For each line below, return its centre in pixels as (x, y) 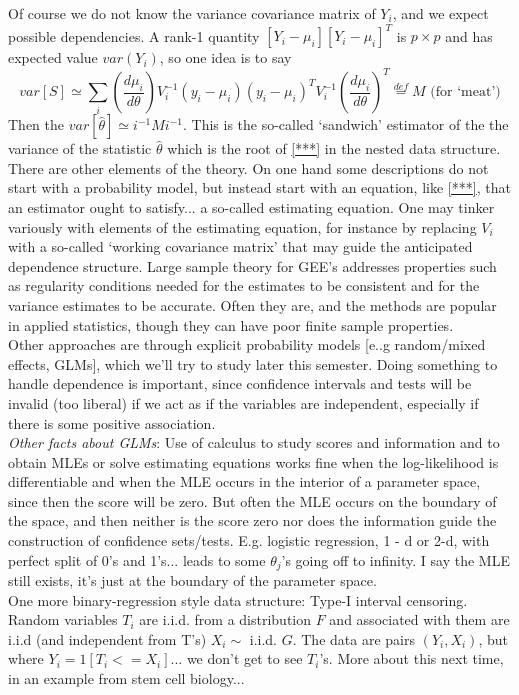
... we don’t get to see (236, 658)
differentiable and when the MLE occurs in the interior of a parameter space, (244, 481)
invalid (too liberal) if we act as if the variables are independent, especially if (243, 402)
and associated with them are (419, 619)
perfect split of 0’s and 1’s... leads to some (137, 559)
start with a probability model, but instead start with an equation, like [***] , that (259, 187)
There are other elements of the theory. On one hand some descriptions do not (248, 167)
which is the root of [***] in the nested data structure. (334, 148)
